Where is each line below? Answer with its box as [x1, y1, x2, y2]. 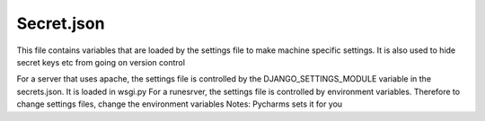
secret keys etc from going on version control [16, 56, 186, 67]
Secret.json [16, 13, 105, 33]
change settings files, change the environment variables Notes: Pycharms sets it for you [16, 99, 343, 109]
